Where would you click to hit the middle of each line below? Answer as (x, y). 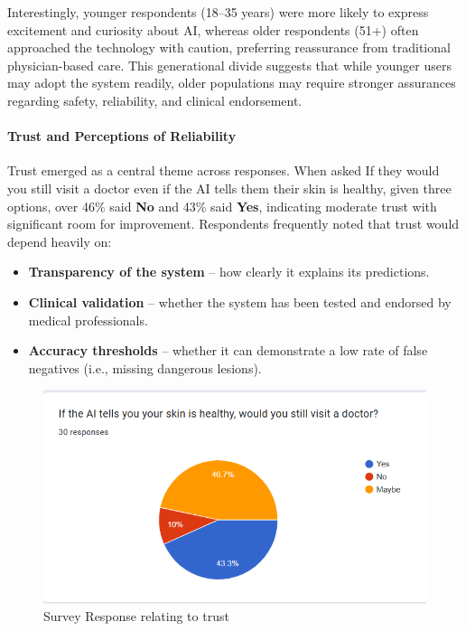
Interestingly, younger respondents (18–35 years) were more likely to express (218, 12)
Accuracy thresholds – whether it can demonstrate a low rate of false (228, 350)
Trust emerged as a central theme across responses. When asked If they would (224, 170)
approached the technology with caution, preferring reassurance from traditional (229, 47)
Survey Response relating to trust (136, 616)
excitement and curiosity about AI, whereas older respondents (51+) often (213, 29)
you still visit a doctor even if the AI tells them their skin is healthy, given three (229, 188)
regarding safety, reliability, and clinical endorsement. (155, 100)
